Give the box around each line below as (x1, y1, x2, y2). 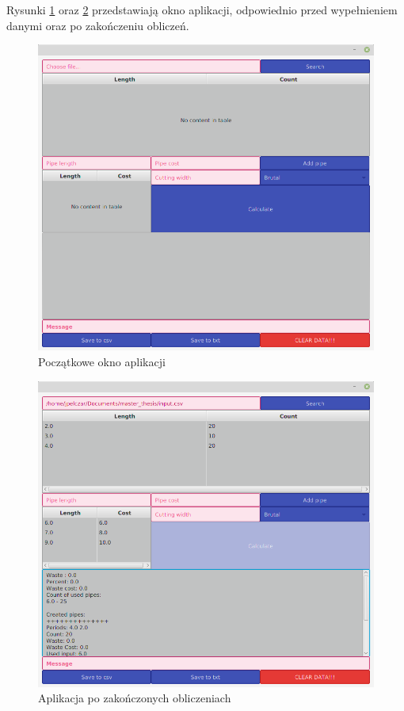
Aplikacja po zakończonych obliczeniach (38, 690, 231, 706)
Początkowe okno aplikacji (38, 354, 166, 370)
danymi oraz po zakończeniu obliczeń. (6, 17, 189, 33)
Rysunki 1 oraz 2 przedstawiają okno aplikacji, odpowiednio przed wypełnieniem (6, 2, 398, 17)
